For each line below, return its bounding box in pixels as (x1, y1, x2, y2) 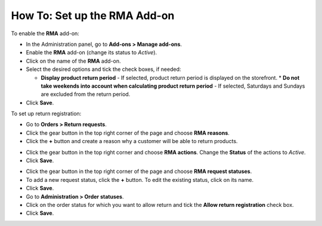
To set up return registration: (11, 110, 82, 117)
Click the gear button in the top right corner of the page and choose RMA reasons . (26, 129, 230, 137)
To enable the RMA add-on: (11, 30, 80, 37)
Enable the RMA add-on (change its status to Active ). (26, 49, 157, 56)
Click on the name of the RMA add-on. (26, 57, 121, 64)
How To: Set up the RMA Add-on (11, 9, 175, 22)
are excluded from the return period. (41, 91, 131, 98)
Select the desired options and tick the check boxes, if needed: (26, 66, 181, 73)
